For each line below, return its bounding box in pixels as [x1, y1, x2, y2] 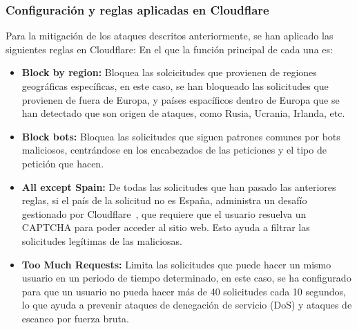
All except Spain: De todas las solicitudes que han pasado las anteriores [21, 179, 336, 194]
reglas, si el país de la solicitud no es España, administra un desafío [21, 193, 307, 208]
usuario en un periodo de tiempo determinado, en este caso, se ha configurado [21, 271, 351, 285]
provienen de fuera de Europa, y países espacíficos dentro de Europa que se [21, 92, 340, 107]
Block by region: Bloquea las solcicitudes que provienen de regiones [21, 65, 317, 80]
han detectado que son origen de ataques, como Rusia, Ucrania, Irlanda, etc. [21, 106, 345, 120]
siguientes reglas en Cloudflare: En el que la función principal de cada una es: [6, 42, 333, 56]
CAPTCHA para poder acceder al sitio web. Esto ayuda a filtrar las [21, 220, 310, 235]
